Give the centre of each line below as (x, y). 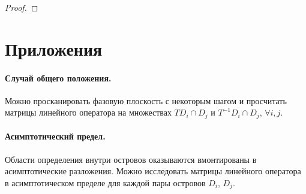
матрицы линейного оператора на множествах (88, 112)
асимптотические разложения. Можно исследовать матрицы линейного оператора (153, 171)
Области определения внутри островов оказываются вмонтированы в (131, 159)
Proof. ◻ (22, 7)
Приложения (54, 48)
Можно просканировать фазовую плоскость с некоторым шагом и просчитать (146, 100)
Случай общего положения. (58, 78)
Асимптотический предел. (55, 136)
